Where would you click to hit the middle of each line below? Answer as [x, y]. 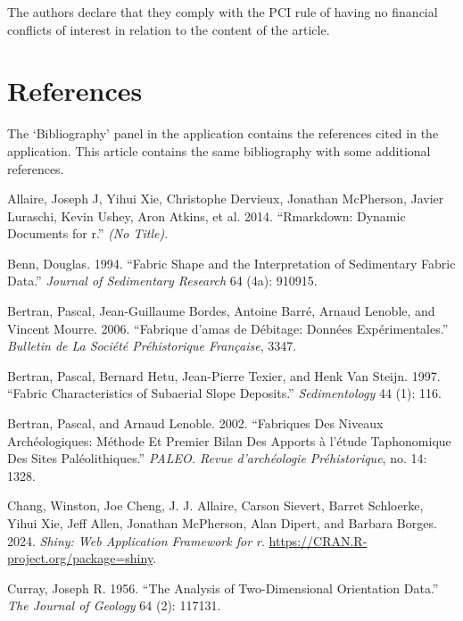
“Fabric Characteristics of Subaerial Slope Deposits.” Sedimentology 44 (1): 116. [224, 393]
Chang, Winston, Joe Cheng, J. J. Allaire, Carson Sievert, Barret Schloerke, [215, 505]
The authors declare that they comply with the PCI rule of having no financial [223, 12]
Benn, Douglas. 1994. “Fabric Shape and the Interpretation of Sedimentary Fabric [231, 263]
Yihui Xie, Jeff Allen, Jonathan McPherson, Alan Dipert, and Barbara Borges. [222, 523]
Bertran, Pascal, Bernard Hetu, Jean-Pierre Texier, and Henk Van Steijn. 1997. [224, 375]
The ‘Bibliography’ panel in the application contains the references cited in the [223, 133]
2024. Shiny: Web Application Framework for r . [136, 540]
